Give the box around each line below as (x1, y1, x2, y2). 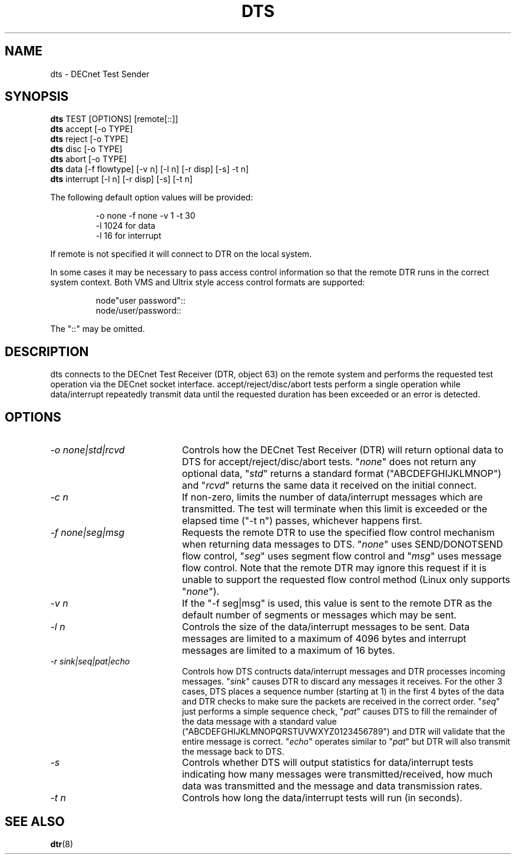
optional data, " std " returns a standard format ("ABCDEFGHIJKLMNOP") (181, 468, 501, 480)
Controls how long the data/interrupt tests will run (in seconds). (181, 792, 462, 804)
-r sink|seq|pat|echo (50, 656, 130, 667)
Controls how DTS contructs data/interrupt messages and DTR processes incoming (182, 666, 505, 677)
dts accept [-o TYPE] (50, 124, 133, 134)
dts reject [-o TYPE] (50, 134, 128, 144)
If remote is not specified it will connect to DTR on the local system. (50, 249, 312, 259)
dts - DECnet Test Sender (50, 68, 150, 79)
